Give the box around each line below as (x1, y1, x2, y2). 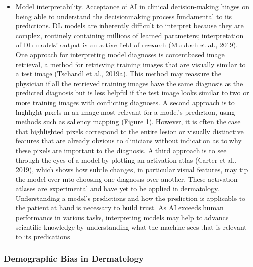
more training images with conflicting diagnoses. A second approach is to (15, 97, 235, 107)
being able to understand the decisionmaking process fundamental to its (15, 11, 232, 21)
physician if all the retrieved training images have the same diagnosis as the (15, 78, 243, 88)
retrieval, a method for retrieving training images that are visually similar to (15, 59, 246, 69)
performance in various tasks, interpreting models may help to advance (15, 212, 228, 222)
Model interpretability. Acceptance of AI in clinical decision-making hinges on (15, 1, 250, 11)
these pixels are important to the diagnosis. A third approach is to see (15, 145, 227, 155)
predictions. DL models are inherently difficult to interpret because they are (15, 21, 244, 31)
